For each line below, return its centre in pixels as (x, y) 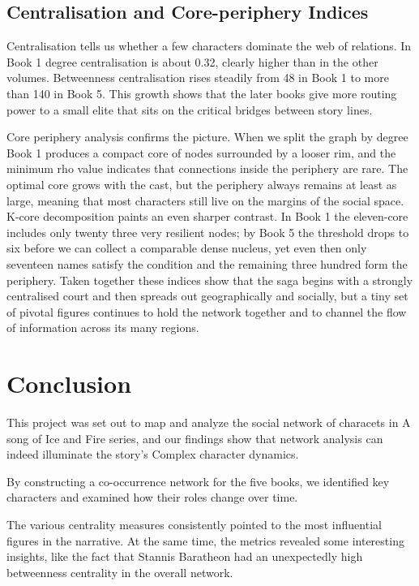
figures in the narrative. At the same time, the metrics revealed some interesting (205, 540)
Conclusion (69, 383)
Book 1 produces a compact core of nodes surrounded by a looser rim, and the (201, 152)
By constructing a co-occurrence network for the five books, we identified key (198, 481)
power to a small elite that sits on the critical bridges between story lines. (190, 109)
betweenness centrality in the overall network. (120, 572)
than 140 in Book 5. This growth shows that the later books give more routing (202, 93)
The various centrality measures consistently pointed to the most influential (194, 524)
